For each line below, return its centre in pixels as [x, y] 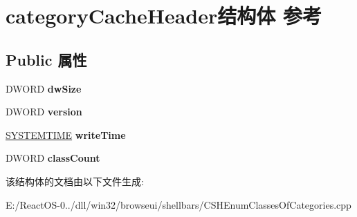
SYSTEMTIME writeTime [66, 134]
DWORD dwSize [44, 88]
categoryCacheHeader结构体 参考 [164, 16]
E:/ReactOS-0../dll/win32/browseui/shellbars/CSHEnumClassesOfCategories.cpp [178, 204]
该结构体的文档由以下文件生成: [75, 181]
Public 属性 [46, 59]
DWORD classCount [53, 158]
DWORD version [44, 112]
